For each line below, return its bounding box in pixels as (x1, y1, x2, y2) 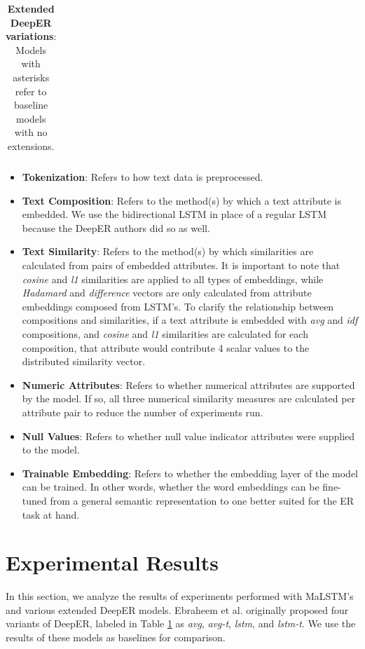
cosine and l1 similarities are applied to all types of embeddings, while (22, 271, 324, 286)
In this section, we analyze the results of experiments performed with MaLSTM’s (6, 589, 354, 603)
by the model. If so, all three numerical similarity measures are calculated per (22, 391, 356, 406)
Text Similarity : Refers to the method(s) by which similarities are (22, 244, 314, 259)
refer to (15, 83, 47, 98)
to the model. (22, 442, 80, 457)
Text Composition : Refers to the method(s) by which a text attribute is (22, 193, 341, 207)
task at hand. (22, 507, 80, 521)
